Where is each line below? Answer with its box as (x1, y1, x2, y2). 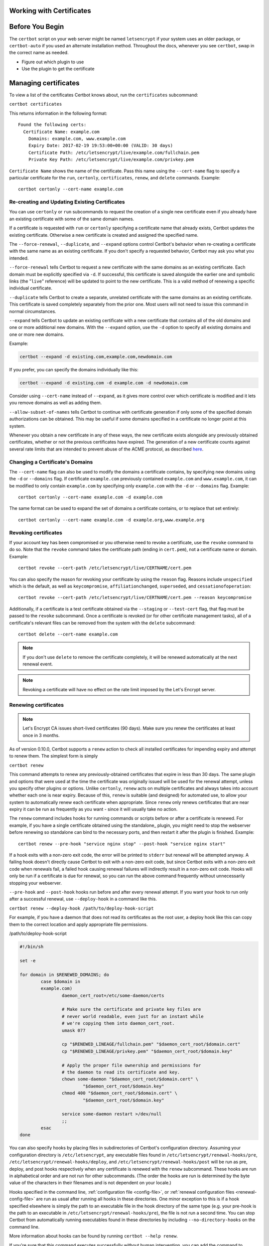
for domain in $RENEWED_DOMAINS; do (19, 972, 110, 977)
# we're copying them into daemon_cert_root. (61, 1021, 175, 1026)
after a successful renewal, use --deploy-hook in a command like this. (9, 896, 157, 902)
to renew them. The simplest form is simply (9, 753, 98, 759)
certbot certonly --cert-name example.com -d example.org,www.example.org (18, 517, 205, 523)
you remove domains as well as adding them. (9, 400, 102, 406)
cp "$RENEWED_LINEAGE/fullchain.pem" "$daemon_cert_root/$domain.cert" (61, 1042, 241, 1047)
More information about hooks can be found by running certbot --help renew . (9, 1233, 178, 1239)
